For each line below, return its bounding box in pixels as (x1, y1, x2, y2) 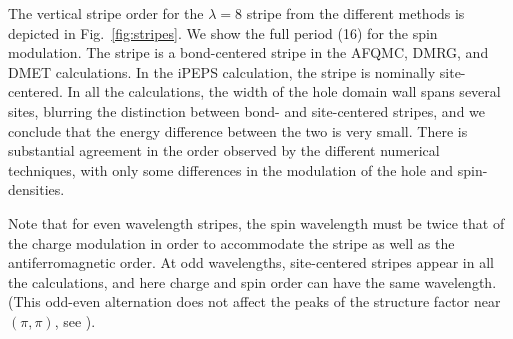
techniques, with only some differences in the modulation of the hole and (8, 159, 454, 180)
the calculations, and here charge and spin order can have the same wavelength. (8, 271, 497, 292)
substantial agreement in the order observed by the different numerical (8, 140, 440, 161)
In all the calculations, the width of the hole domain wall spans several (67, 81, 501, 102)
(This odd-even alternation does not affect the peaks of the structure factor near (8, 291, 501, 312)
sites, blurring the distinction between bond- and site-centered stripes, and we (8, 100, 486, 121)
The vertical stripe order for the (8, 3, 204, 23)
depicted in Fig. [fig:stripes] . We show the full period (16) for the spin (8, 22, 438, 43)
